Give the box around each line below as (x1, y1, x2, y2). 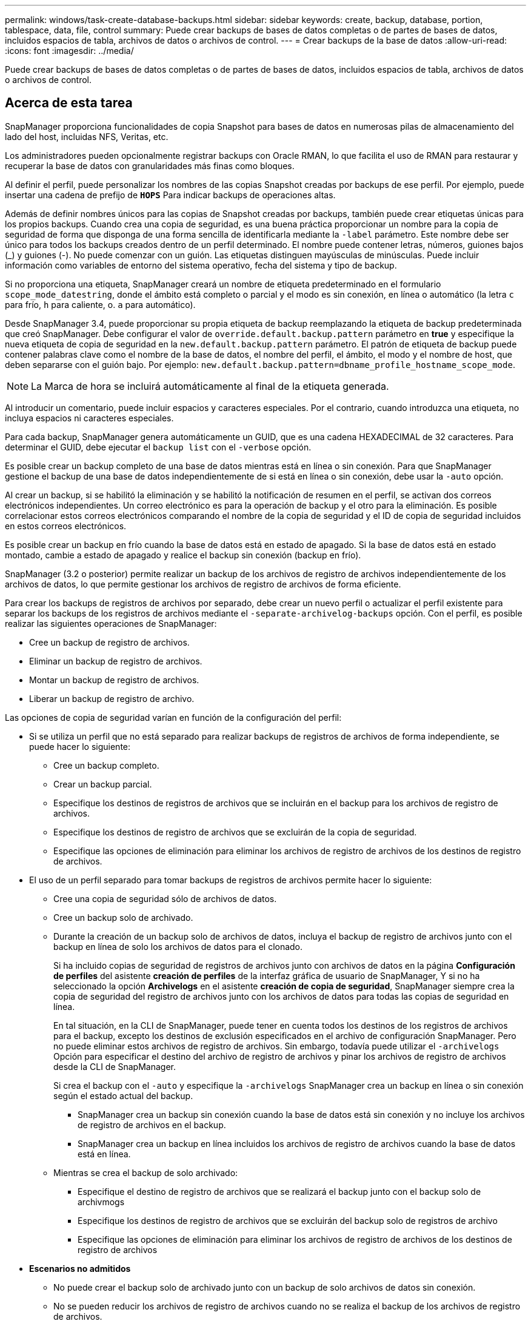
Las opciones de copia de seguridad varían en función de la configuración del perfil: (5, 712, 342, 723)
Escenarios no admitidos (29, 1263, 131, 1274)
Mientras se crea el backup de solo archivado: (53, 1167, 238, 1178)
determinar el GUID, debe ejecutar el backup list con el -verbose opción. (5, 441, 312, 452)
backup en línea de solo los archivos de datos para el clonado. (53, 941, 303, 952)
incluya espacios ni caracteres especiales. (5, 412, 174, 423)
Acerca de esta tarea (5, 95, 133, 111)
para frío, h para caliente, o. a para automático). (5, 299, 196, 310)
